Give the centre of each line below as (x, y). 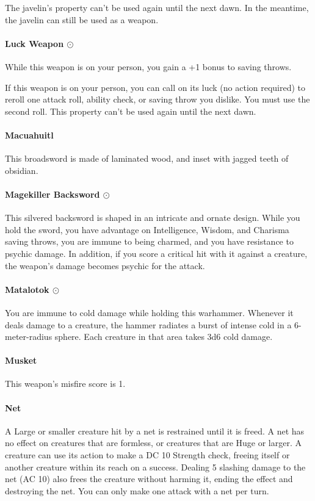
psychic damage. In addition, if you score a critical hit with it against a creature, (156, 253)
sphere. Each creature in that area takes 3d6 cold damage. (164, 337)
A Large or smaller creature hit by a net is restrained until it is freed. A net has (155, 431)
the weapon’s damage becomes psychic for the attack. (105, 265)
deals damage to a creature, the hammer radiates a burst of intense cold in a (148, 324)
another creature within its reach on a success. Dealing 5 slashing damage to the (155, 467)
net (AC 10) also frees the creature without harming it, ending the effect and (149, 479)
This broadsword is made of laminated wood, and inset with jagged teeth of (147, 158)
